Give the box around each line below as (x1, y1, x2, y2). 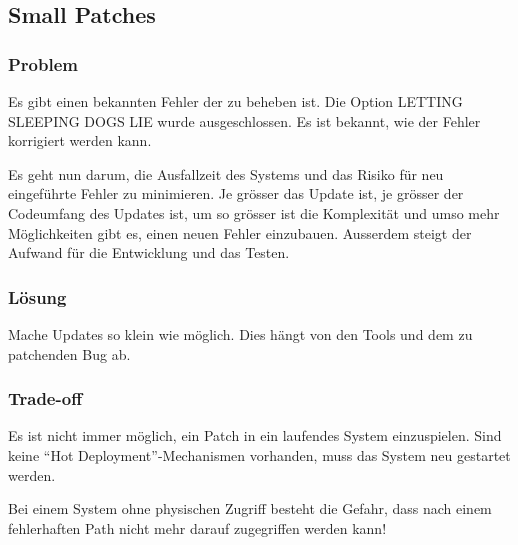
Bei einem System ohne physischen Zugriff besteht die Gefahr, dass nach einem (8, 498, 492, 519)
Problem (8, 51, 78, 76)
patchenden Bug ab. (8, 343, 131, 364)
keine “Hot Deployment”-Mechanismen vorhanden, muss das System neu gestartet (8, 444, 511, 465)
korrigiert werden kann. (8, 130, 152, 151)
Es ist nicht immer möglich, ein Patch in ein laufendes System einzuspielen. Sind (8, 425, 502, 446)
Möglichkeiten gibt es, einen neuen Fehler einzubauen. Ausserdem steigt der (8, 222, 472, 243)
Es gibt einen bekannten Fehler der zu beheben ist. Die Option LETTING (8, 91, 463, 111)
